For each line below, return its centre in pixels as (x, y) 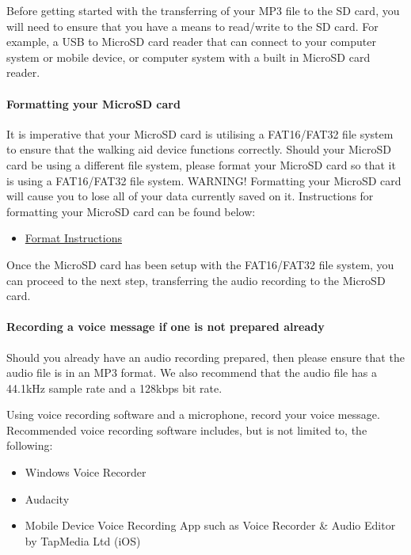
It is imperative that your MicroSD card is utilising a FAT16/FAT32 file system (200, 133)
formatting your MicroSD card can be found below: (131, 211)
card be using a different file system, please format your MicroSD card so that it (201, 164)
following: (30, 445)
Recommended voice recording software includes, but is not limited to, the (187, 430)
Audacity (47, 498)
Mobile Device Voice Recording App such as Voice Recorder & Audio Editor (210, 525)
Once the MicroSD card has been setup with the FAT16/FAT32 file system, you (200, 264)
